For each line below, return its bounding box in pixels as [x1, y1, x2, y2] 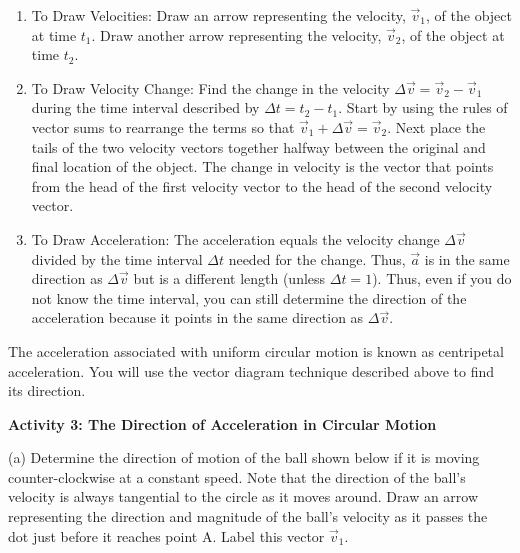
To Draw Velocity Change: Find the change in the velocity [31, 77, 390, 98]
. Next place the [387, 116, 486, 137]
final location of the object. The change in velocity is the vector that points [31, 156, 494, 177]
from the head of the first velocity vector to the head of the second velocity [31, 175, 493, 196]
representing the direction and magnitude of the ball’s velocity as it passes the [8, 506, 488, 527]
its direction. [8, 380, 86, 401]
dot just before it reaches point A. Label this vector [8, 525, 325, 546]
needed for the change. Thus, [228, 248, 406, 269]
